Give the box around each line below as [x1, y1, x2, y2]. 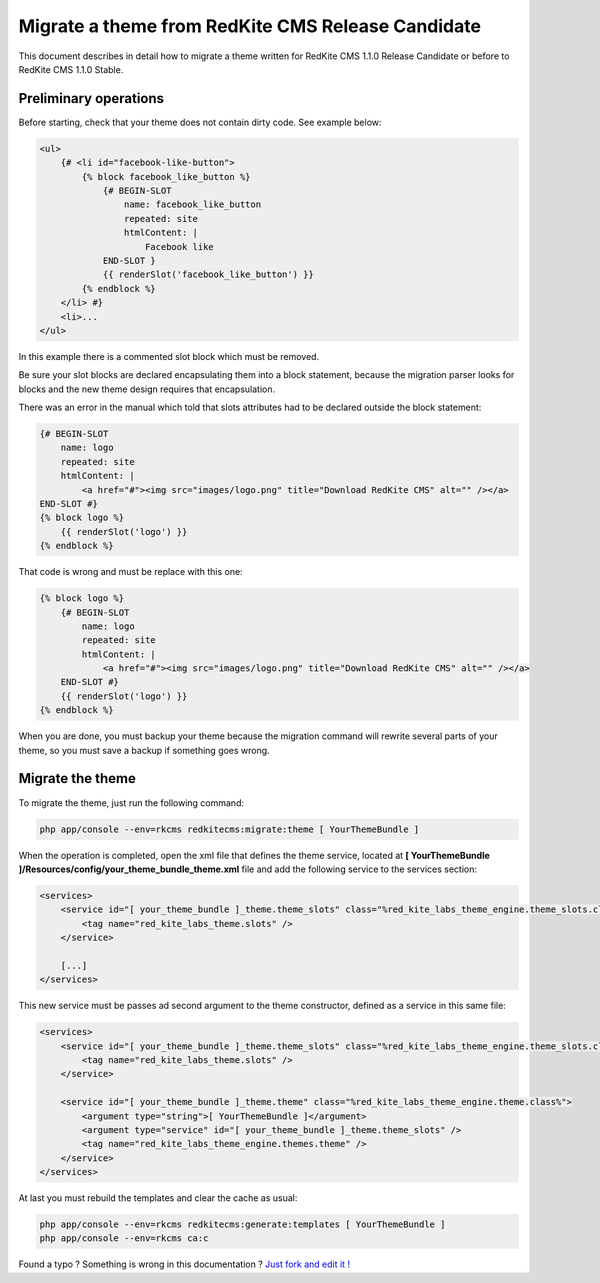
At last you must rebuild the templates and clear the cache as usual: [18, 1192, 298, 1204]
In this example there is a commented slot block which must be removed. [18, 350, 320, 362]
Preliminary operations [18, 90, 165, 107]
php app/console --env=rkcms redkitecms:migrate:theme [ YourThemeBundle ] [39, 823, 420, 835]
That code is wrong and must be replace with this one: [18, 566, 244, 578]
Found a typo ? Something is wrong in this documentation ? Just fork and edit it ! [18, 1258, 350, 1270]
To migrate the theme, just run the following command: [18, 796, 245, 809]
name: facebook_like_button [123, 199, 262, 210]
